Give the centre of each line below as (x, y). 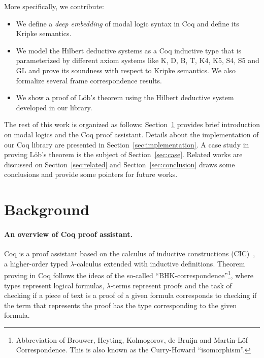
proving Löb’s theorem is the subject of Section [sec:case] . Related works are (123, 154)
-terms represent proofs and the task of (171, 285)
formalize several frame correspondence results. (89, 80)
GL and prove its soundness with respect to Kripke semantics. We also (126, 70)
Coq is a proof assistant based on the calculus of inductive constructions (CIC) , (130, 253)
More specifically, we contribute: (54, 6)
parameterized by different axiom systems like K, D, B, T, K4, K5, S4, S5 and (138, 60)
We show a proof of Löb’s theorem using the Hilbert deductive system (125, 97)
